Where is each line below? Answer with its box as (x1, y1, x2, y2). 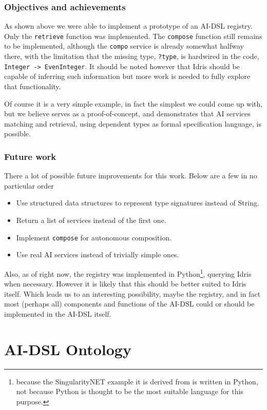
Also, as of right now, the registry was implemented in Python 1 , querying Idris (4, 266, 252, 279)
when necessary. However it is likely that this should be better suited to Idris (4, 278, 246, 289)
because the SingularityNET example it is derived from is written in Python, (16, 376, 258, 386)
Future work (4, 150, 56, 162)
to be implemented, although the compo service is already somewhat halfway (4, 40, 244, 51)
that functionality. (4, 81, 61, 92)
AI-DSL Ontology (4, 338, 131, 359)
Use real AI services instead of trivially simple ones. (16, 249, 179, 260)
